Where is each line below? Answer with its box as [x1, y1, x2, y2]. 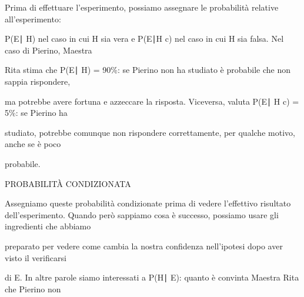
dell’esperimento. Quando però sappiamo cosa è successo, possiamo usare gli [5, 208, 279, 221]
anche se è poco [5, 138, 61, 150]
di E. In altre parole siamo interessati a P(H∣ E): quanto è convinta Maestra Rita [5, 271, 299, 283]
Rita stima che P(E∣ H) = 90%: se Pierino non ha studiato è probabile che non [5, 64, 291, 76]
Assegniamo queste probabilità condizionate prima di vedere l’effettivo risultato [5, 197, 291, 209]
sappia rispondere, [5, 75, 71, 87]
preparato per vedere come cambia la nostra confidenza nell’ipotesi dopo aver [5, 239, 283, 252]
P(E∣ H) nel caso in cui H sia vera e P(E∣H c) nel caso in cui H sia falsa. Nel [5, 32, 284, 45]
